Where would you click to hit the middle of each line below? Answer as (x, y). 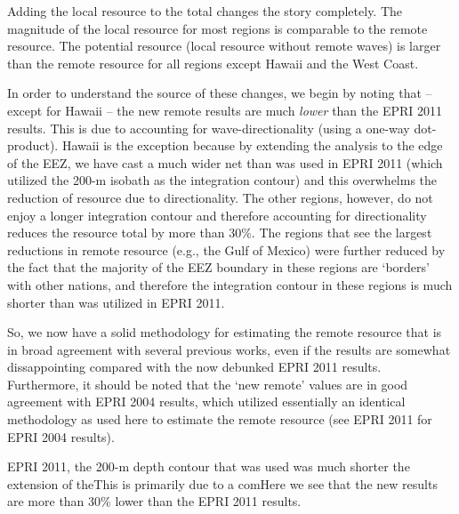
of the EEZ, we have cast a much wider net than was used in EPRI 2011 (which (225, 162)
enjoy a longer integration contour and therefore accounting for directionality (217, 215)
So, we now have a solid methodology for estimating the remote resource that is (225, 332)
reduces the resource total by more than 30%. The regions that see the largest (220, 233)
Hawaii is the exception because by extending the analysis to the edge (252, 145)
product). (33, 145)
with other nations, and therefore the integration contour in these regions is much (230, 284)
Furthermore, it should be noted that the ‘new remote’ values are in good (208, 384)
